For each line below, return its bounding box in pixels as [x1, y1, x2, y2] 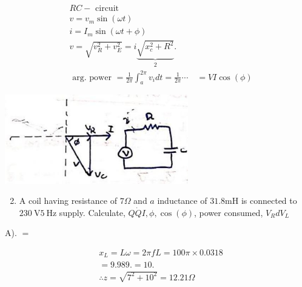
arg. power [72, 73, 112, 82]
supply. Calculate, [59, 206, 126, 218]
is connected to [241, 194, 297, 207]
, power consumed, [194, 206, 263, 218]
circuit [95, 4, 119, 13]
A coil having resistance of [19, 194, 117, 207]
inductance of [157, 194, 207, 207]
